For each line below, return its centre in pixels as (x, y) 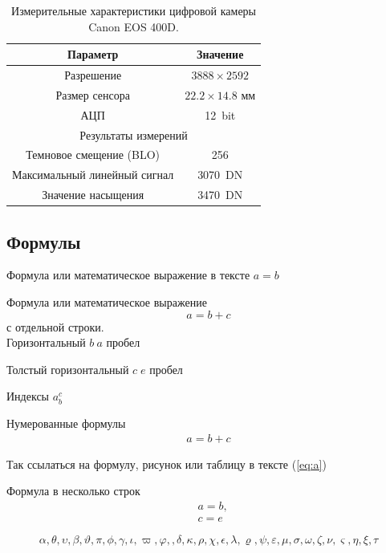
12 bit (220, 114)
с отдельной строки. (55, 326)
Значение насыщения (93, 195)
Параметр (93, 54)
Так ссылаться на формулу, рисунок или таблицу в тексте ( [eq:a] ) (167, 464)
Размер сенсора (93, 94)
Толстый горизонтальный (68, 369)
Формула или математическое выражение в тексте (128, 275)
